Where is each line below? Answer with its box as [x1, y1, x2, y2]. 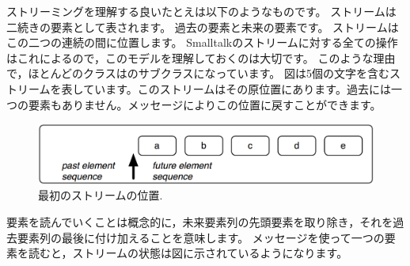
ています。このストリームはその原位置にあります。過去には [83, 80, 391, 97]
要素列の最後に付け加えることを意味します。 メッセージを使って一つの [17, 229, 385, 245]
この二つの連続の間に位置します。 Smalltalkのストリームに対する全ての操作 [6, 34, 398, 51]
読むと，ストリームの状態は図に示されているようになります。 [28, 245, 348, 261]
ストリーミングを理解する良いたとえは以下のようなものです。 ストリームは [6, 3, 397, 19]
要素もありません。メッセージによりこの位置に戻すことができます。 [28, 96, 382, 112]
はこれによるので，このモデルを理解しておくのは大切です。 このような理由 [6, 49, 396, 66]
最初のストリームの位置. [38, 187, 163, 203]
